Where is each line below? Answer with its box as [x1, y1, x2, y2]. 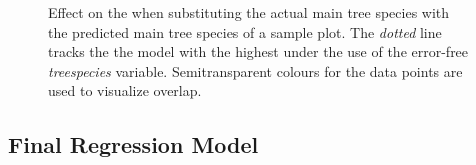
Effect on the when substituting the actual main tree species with [48, 2, 450, 22]
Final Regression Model [8, 129, 259, 160]
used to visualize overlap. [48, 80, 202, 101]
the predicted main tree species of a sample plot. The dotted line [48, 21, 442, 42]
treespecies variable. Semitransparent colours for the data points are [48, 60, 463, 81]
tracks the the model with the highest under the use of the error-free [48, 41, 469, 62]
